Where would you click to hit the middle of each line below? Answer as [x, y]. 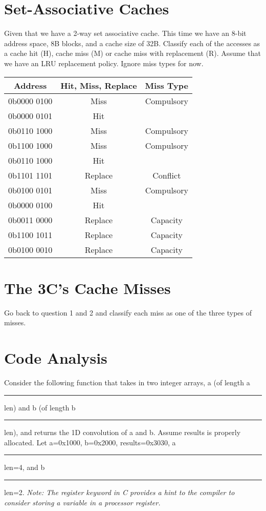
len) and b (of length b [40, 407]
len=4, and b [25, 467]
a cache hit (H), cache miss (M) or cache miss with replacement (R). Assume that [132, 53]
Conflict [167, 175]
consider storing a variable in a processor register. [82, 502]
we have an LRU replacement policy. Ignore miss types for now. [104, 63]
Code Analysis [56, 358]
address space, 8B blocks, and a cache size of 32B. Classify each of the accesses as [132, 43]
